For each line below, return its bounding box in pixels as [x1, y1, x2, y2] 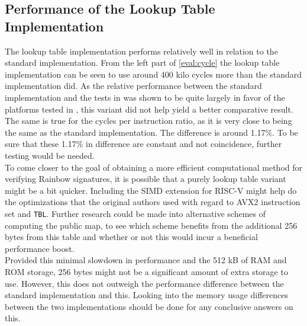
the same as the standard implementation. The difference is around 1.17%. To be [5, 126, 298, 138]
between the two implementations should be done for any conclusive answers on [5, 300, 293, 312]
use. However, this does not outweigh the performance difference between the [5, 277, 284, 289]
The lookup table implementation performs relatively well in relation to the [5, 44, 278, 57]
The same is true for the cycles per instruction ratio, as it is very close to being [5, 114, 292, 127]
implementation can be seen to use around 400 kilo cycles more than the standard [5, 68, 302, 80]
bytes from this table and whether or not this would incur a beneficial [5, 231, 258, 243]
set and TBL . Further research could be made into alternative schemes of [5, 207, 266, 219]
